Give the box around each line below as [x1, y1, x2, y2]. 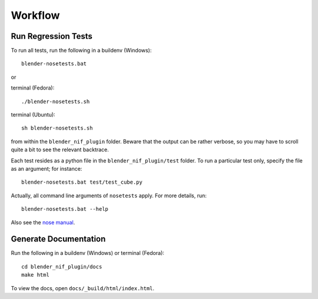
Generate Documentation [11, 234, 106, 244]
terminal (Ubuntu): [11, 111, 55, 118]
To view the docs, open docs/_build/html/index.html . [11, 284, 155, 291]
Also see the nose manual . [11, 218, 75, 226]
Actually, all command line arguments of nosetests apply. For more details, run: [11, 192, 207, 199]
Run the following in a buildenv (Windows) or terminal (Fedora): [11, 250, 165, 257]
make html [21, 271, 49, 278]
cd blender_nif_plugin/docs [21, 263, 102, 270]
